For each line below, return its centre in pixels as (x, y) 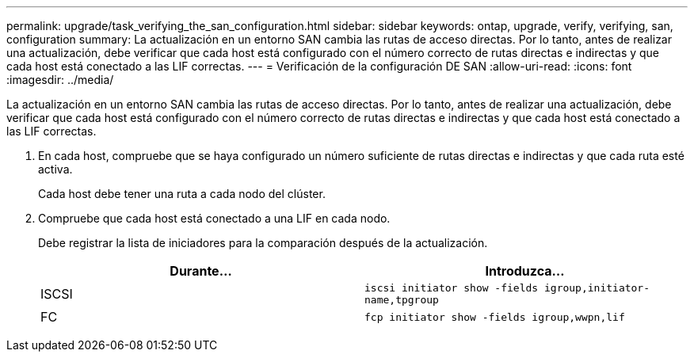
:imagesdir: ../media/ (60, 80)
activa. (55, 169)
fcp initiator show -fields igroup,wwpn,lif (495, 317)
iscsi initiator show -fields (452, 288)
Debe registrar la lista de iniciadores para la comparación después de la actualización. (263, 243)
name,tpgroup (402, 300)
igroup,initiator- (597, 288)
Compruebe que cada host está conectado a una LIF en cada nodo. (214, 218)
